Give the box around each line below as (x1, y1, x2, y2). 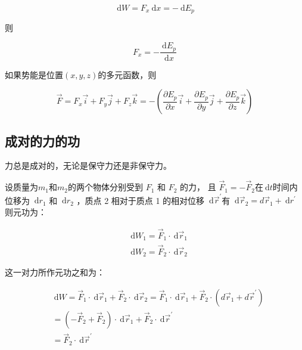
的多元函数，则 (98, 68, 157, 80)
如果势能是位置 (5, 68, 63, 80)
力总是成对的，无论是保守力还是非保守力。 (5, 159, 172, 172)
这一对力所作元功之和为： (5, 266, 105, 278)
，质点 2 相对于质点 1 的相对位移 (76, 194, 205, 206)
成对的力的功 (5, 131, 80, 150)
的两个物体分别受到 (67, 181, 143, 193)
